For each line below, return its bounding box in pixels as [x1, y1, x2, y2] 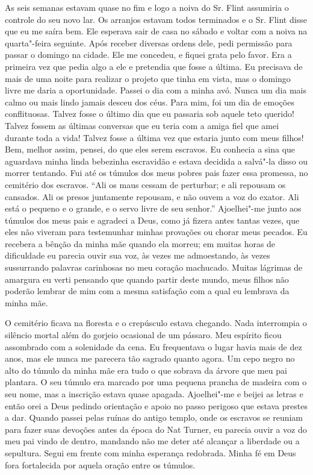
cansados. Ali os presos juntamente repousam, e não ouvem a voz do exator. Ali [5, 190, 299, 203]
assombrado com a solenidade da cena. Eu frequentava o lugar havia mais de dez [5, 340, 302, 353]
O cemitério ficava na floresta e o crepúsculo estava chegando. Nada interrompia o [5, 316, 307, 329]
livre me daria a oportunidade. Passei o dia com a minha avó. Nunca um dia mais [5, 84, 307, 96]
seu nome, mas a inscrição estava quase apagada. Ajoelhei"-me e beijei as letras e [5, 388, 303, 400]
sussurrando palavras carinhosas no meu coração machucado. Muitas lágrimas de [5, 261, 303, 274]
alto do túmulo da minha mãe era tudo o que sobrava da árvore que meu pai [5, 363, 287, 376]
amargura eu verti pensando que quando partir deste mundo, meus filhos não [5, 272, 289, 285]
